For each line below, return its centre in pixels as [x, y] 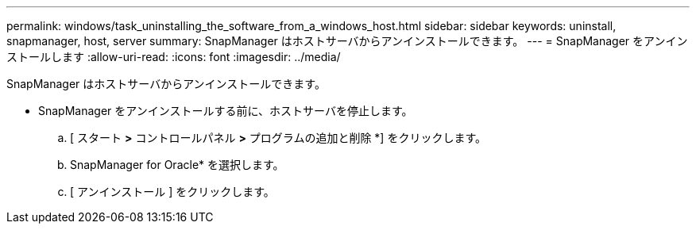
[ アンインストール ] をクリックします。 [172, 192]
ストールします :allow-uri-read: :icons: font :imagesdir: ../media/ [174, 57]
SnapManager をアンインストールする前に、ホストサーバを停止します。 [226, 111]
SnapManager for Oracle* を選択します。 [177, 165]
